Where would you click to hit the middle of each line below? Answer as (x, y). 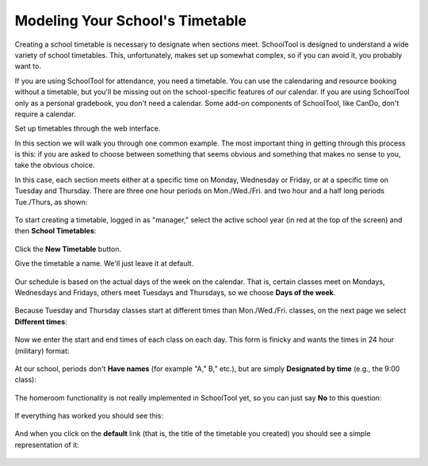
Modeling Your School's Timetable (131, 21)
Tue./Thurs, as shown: (51, 202)
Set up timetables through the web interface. (88, 129)
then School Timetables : (55, 231)
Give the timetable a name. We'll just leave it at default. (104, 263)
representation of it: (47, 445)
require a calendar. (46, 114)
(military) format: (42, 350)
